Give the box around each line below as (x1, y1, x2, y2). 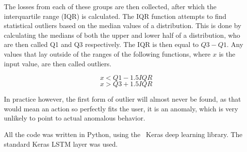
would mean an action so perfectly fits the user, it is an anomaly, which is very (4, 103, 238, 113)
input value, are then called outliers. (4, 58, 112, 68)
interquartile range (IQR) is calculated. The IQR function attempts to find (4, 11, 227, 21)
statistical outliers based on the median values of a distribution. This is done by (4, 20, 242, 30)
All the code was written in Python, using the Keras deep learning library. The (4, 129, 243, 139)
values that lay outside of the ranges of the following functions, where (4, 48, 211, 59)
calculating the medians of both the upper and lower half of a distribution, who (4, 30, 240, 40)
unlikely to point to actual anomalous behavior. (4, 113, 146, 123)
